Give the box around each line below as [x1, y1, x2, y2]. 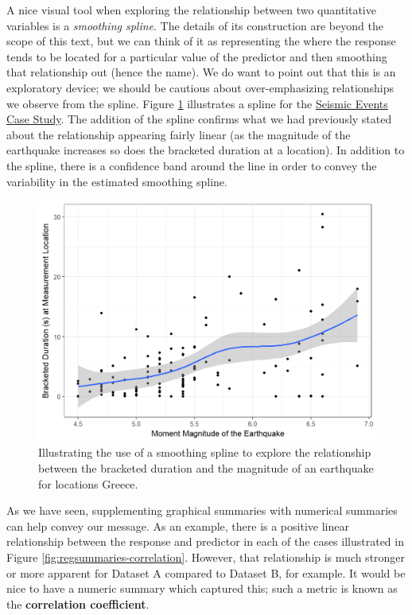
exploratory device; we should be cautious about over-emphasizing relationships [6, 79, 395, 95]
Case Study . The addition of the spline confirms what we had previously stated [6, 111, 392, 127]
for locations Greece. [38, 475, 138, 492]
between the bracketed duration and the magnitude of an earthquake [38, 459, 374, 476]
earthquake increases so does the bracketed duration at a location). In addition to [6, 142, 405, 158]
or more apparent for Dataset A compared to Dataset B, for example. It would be [6, 564, 406, 581]
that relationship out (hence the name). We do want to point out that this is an [6, 64, 396, 80]
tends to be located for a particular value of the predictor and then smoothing [6, 48, 387, 64]
